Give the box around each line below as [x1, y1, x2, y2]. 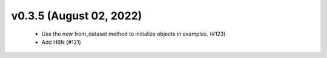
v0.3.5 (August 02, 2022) [11, 9, 142, 22]
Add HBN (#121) [41, 38, 81, 45]
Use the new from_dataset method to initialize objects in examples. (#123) [41, 30, 226, 37]
